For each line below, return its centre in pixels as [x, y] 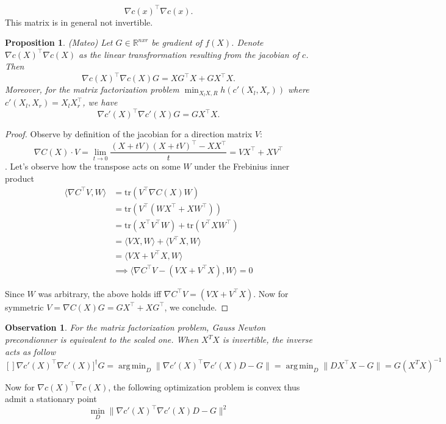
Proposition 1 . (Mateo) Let [59, 42]
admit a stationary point [51, 399]
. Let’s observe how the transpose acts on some [93, 166]
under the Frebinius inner [242, 166]
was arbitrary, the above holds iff [100, 293]
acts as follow [31, 351]
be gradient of [177, 42]
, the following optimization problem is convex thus [204, 386]
